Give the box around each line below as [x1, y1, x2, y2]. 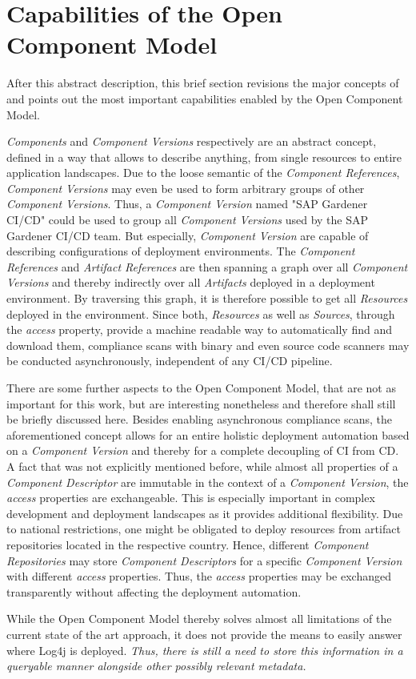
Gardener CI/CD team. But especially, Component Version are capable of [6, 227, 369, 243]
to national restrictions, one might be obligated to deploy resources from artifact [6, 520, 401, 537]
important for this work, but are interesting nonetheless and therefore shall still [6, 395, 396, 412]
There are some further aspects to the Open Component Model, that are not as [6, 380, 396, 396]
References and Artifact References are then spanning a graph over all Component [6, 258, 408, 275]
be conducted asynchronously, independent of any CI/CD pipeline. [6, 352, 333, 369]
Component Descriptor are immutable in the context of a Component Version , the [6, 473, 409, 490]
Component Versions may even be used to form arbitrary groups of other [6, 179, 365, 196]
